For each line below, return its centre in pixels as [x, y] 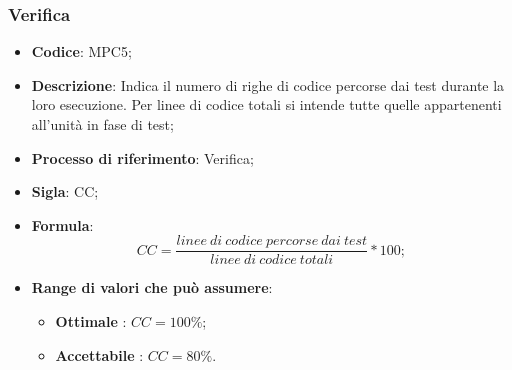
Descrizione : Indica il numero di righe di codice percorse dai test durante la [268, 84]
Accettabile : [99, 354]
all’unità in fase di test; [102, 124]
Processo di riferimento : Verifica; [142, 157]
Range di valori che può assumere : [152, 287]
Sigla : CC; [65, 191]
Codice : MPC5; [81, 51]
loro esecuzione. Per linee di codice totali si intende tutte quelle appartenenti [266, 104]
